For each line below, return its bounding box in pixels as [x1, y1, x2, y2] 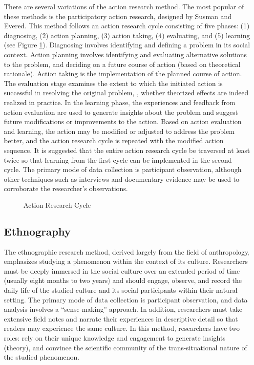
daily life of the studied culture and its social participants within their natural [4, 285, 238, 295]
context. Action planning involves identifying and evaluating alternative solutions [4, 49, 247, 59]
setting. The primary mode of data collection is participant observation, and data [4, 294, 248, 304]
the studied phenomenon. [4, 352, 80, 362]
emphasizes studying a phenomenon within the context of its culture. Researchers [4, 256, 248, 266]
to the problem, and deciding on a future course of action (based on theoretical [4, 59, 241, 69]
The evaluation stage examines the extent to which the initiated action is [4, 78, 223, 88]
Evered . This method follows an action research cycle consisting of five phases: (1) [4, 21, 250, 31]
